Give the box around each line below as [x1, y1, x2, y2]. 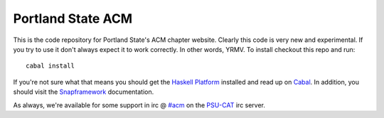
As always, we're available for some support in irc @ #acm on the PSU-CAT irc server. [13, 100, 266, 109]
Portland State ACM [13, 11, 133, 26]
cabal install [26, 62, 75, 70]
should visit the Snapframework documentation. [13, 87, 154, 96]
